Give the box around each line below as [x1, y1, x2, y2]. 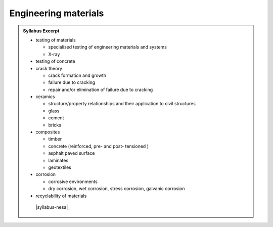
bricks [48, 122, 62, 128]
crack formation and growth [48, 72, 106, 78]
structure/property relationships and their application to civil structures [48, 101, 196, 107]
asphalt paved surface [48, 150, 95, 156]
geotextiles [48, 164, 72, 170]
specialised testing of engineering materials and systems [48, 44, 167, 50]
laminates [48, 157, 69, 163]
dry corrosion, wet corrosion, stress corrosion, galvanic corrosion [48, 186, 185, 192]
